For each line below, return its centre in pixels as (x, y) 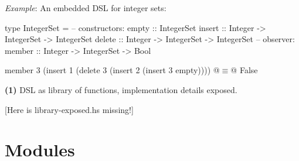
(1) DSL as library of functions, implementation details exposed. (121, 89)
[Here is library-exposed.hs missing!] (69, 109)
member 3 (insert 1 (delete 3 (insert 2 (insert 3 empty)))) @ (112, 70)
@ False (244, 70)
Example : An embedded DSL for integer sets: (86, 8)
